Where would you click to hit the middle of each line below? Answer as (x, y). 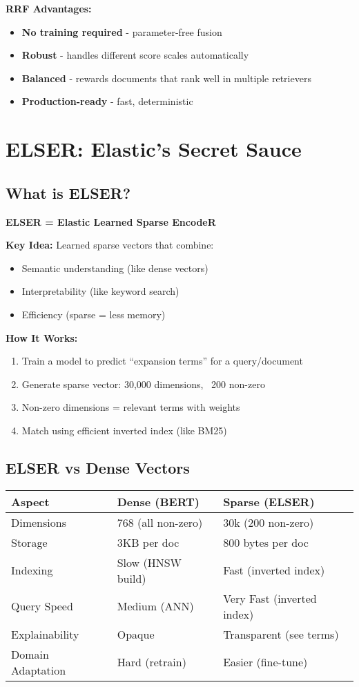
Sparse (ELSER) (269, 501)
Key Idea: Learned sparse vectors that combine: (110, 245)
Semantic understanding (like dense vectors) (115, 268)
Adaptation (39, 670)
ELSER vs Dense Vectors (98, 467)
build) (132, 578)
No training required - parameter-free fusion (122, 31)
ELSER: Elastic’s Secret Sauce (154, 149)
